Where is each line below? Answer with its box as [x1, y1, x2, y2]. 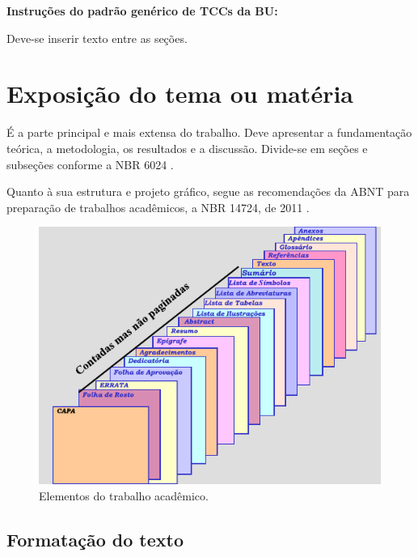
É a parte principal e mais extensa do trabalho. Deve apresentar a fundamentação [6, 124, 412, 141]
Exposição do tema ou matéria [6, 77, 353, 110]
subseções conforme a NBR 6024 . [6, 155, 174, 172]
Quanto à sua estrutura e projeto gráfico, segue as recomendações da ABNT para [6, 183, 410, 200]
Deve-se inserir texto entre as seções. [6, 29, 188, 46]
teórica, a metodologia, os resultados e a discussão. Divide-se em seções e [6, 139, 368, 156]
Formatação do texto [6, 527, 184, 552]
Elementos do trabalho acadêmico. [39, 487, 209, 504]
